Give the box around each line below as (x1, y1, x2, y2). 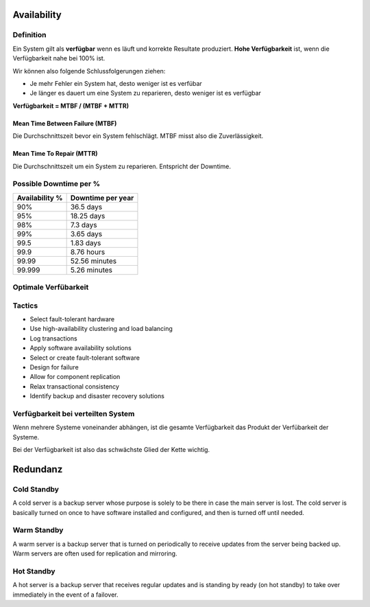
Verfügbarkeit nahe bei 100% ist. (12, 54, 106, 62)
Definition (12, 30, 47, 40)
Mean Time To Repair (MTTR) (12, 150, 99, 158)
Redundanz (12, 463, 63, 475)
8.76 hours (70, 247, 106, 257)
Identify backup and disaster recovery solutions (29, 392, 164, 400)
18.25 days (70, 211, 106, 220)
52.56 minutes (70, 256, 116, 266)
